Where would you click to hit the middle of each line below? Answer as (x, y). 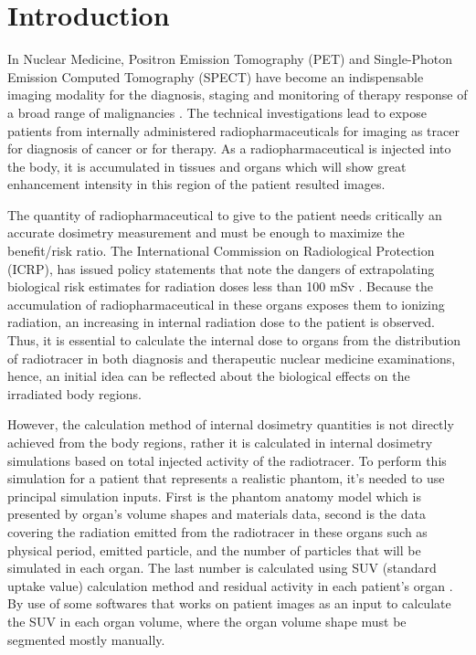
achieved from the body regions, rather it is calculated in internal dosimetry (220, 442)
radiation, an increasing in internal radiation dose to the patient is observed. (221, 322)
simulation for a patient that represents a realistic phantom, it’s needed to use (226, 478)
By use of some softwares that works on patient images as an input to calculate (229, 603)
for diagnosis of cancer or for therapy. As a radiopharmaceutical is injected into (229, 148)
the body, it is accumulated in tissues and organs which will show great (207, 166)
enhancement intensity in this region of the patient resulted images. (196, 184)
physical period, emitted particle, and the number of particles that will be (214, 549)
